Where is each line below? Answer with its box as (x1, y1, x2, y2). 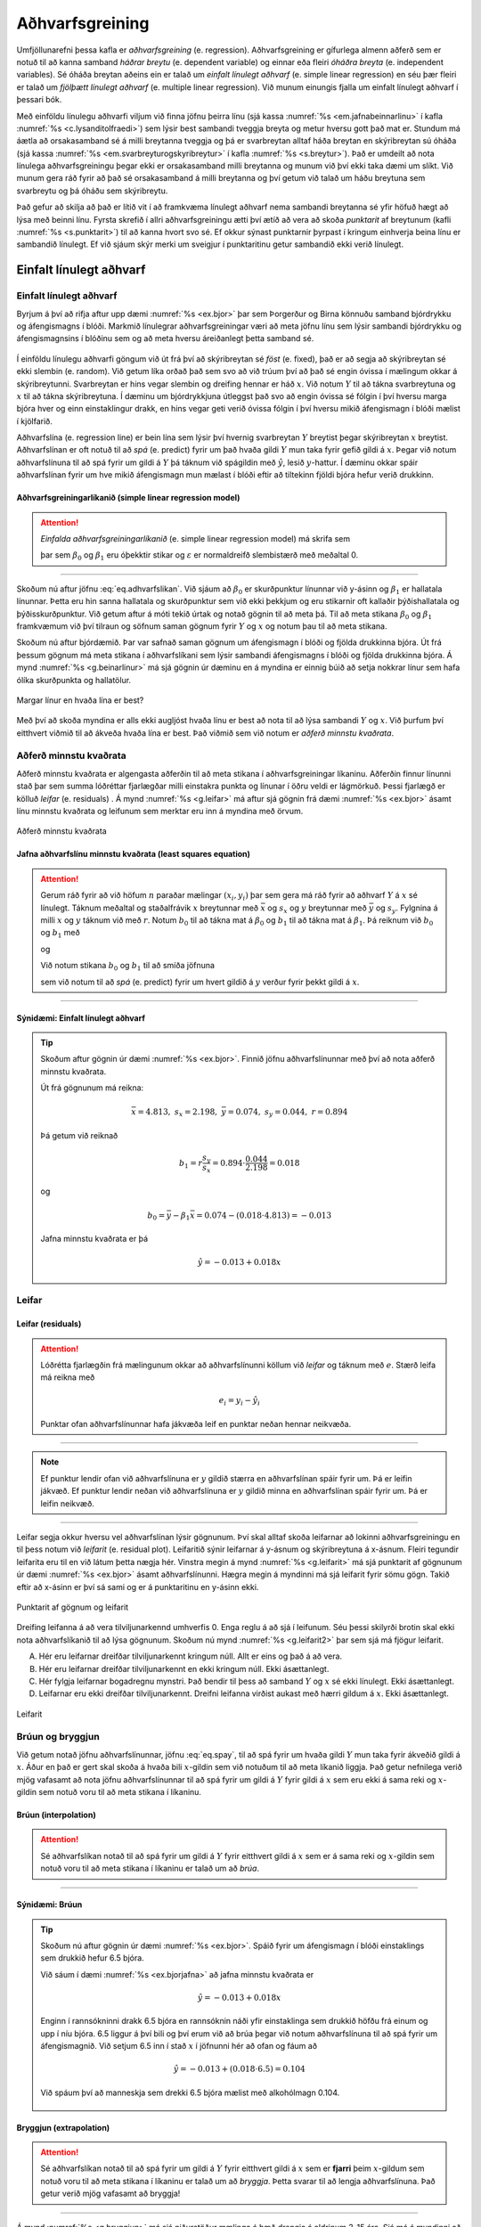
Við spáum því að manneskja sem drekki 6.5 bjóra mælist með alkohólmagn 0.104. (40, 2087, 340, 2098)
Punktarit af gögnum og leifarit (16, 1602, 129, 1612)
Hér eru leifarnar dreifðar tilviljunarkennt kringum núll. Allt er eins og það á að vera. (38, 1651, 343, 1661)
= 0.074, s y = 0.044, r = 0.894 (227, 1106, 348, 1119)
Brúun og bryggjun (16, 1731, 100, 1743)
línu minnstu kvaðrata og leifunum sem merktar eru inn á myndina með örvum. (16, 806, 304, 817)
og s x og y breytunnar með (267, 902, 367, 915)
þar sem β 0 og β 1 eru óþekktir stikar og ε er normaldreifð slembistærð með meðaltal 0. (40, 550, 359, 563)
